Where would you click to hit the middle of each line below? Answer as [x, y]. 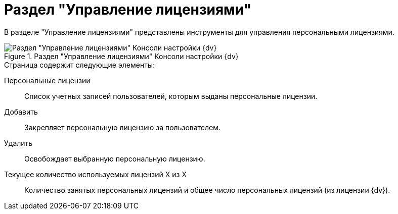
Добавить [21, 112]
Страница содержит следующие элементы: [80, 65]
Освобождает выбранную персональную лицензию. [115, 158]
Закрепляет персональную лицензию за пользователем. [123, 127]
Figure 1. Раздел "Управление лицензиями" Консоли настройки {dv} [121, 56]
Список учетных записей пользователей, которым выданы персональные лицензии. [171, 96]
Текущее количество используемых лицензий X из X [95, 174]
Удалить [18, 143]
